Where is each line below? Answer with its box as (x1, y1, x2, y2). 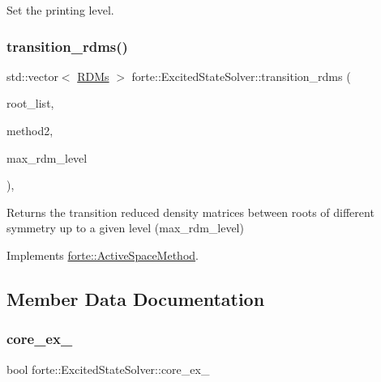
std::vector (6, 67, 58, 84)
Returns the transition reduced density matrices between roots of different (6, 203, 375, 220)
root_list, (6, 95, 54, 112)
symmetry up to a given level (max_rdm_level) (6, 219, 244, 236)
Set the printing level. (6, 2, 114, 18)
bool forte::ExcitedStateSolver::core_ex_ (6, 360, 210, 377)
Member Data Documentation (6, 286, 265, 311)
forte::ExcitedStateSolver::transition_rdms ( (131, 67, 351, 84)
